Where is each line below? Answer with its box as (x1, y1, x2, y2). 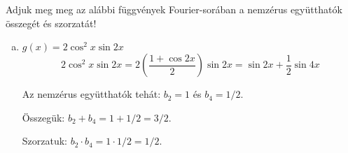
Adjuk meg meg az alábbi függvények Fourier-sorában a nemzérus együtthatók (6, 2, 342, 16)
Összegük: (22, 110, 65, 124)
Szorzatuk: (22, 133, 68, 148)
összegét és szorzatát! (6, 15, 97, 30)
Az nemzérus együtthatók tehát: (22, 87, 161, 101)
